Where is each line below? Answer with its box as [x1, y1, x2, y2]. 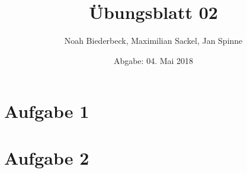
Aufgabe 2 [4, 145, 89, 169]
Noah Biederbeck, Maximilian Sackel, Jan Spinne [64, 34, 243, 47]
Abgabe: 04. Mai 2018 [113, 54, 194, 66]
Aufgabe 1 [4, 99, 89, 123]
